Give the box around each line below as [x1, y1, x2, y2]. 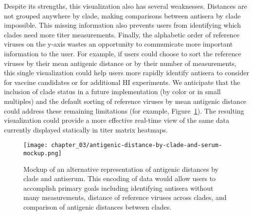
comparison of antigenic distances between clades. [23, 202, 172, 212]
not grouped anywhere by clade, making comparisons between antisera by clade [4, 10, 241, 20]
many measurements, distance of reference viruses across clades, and [23, 192, 227, 202]
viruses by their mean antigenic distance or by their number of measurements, [4, 58, 236, 68]
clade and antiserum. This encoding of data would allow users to [23, 173, 216, 183]
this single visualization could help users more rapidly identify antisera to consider [4, 67, 249, 78]
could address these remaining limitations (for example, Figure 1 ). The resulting [4, 105, 244, 116]
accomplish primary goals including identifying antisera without [23, 182, 214, 193]
